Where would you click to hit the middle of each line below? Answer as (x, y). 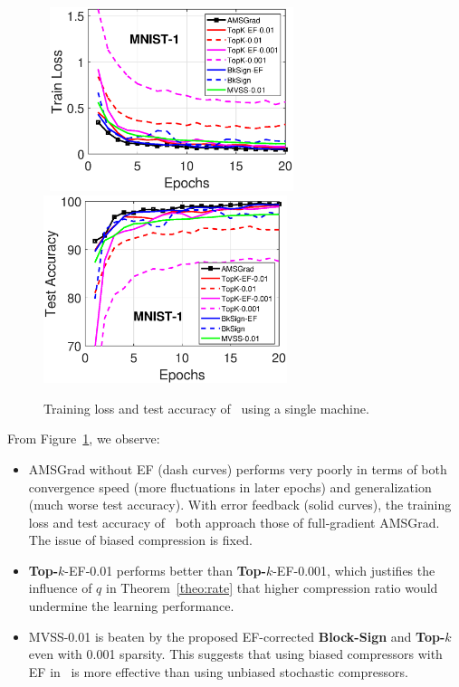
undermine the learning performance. (131, 606)
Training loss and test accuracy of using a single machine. (206, 408)
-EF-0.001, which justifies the (354, 570)
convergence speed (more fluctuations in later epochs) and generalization (230, 487)
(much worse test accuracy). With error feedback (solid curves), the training (240, 505)
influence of (60, 588)
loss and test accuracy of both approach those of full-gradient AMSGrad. (234, 522)
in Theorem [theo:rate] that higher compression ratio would (272, 588)
